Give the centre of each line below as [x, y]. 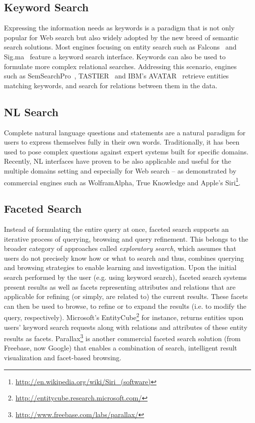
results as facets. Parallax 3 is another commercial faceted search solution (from [122, 337]
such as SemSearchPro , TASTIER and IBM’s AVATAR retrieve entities [116, 76]
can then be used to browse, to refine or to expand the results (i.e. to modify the [125, 306]
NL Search [31, 112]
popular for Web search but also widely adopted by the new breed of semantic [121, 37]
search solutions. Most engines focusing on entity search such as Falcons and [120, 47]
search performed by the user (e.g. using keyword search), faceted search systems [126, 277]
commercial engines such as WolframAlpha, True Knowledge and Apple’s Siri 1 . [122, 181]
